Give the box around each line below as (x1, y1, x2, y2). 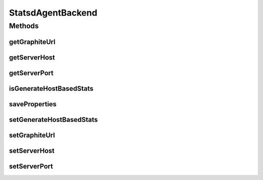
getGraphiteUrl (9, 38, 56, 46)
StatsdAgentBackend (9, 7, 97, 18)
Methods (9, 21, 39, 30)
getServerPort (9, 69, 54, 77)
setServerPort (9, 162, 53, 170)
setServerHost (9, 146, 55, 155)
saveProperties (9, 100, 57, 108)
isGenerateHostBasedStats (9, 84, 94, 93)
